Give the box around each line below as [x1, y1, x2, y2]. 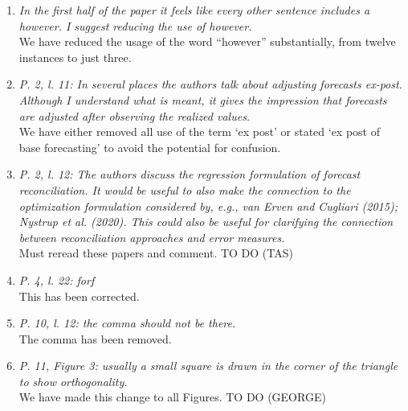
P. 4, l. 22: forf [18, 271, 95, 288]
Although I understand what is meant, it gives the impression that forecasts [18, 91, 387, 108]
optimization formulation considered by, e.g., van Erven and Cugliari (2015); [18, 197, 398, 214]
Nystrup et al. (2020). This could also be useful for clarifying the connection [18, 213, 394, 230]
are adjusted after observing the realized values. [18, 107, 251, 124]
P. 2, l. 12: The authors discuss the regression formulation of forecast [18, 166, 361, 183]
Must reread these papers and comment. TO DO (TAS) [18, 245, 293, 261]
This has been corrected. [18, 287, 140, 304]
